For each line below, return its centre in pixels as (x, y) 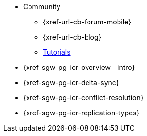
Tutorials (57, 52)
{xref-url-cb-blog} (72, 37)
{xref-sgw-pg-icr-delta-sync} (71, 82)
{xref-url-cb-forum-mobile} (87, 22)
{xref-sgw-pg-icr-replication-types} (81, 113)
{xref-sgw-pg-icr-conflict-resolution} (83, 98)
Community (42, 7)
